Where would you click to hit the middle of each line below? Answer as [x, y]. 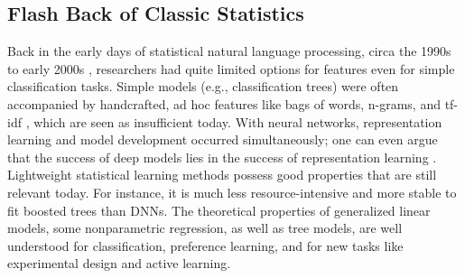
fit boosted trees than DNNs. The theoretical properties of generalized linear [219, 210]
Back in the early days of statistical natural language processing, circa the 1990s [229, 51]
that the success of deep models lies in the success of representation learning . [222, 157]
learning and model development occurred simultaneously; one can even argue [223, 139]
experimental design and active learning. [119, 263]
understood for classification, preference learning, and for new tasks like [205, 245]
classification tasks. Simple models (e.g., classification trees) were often [203, 86]
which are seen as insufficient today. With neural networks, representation [238, 121]
